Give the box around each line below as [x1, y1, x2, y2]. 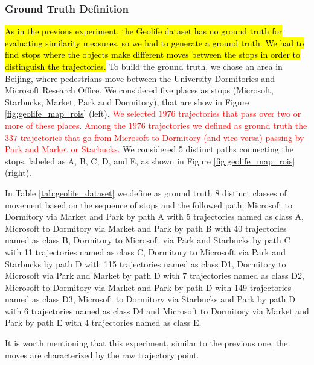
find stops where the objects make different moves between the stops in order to [5, 48, 300, 61]
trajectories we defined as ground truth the [148, 119, 307, 131]
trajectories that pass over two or [178, 107, 301, 120]
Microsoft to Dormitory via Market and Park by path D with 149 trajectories [5, 281, 292, 293]
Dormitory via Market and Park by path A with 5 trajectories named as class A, [5, 210, 304, 223]
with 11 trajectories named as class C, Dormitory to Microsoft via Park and [5, 245, 286, 258]
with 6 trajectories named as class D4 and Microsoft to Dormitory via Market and [5, 304, 309, 317]
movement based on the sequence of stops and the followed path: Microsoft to [5, 198, 292, 211]
